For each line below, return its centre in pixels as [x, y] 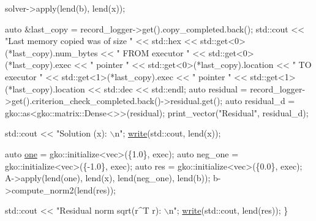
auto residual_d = [260, 101]
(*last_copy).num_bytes [51, 52]
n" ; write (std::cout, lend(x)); [168, 133]
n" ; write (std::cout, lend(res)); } [228, 210]
